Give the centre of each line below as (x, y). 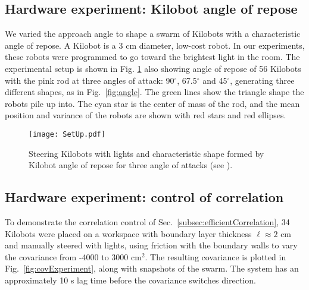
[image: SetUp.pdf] (67, 134)
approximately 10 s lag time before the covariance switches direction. (130, 280)
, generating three (262, 80)
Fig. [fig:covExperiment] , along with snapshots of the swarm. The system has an (152, 268)
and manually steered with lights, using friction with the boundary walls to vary (151, 245)
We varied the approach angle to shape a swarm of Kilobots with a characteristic (153, 34)
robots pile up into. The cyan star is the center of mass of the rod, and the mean (152, 103)
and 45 (215, 80)
